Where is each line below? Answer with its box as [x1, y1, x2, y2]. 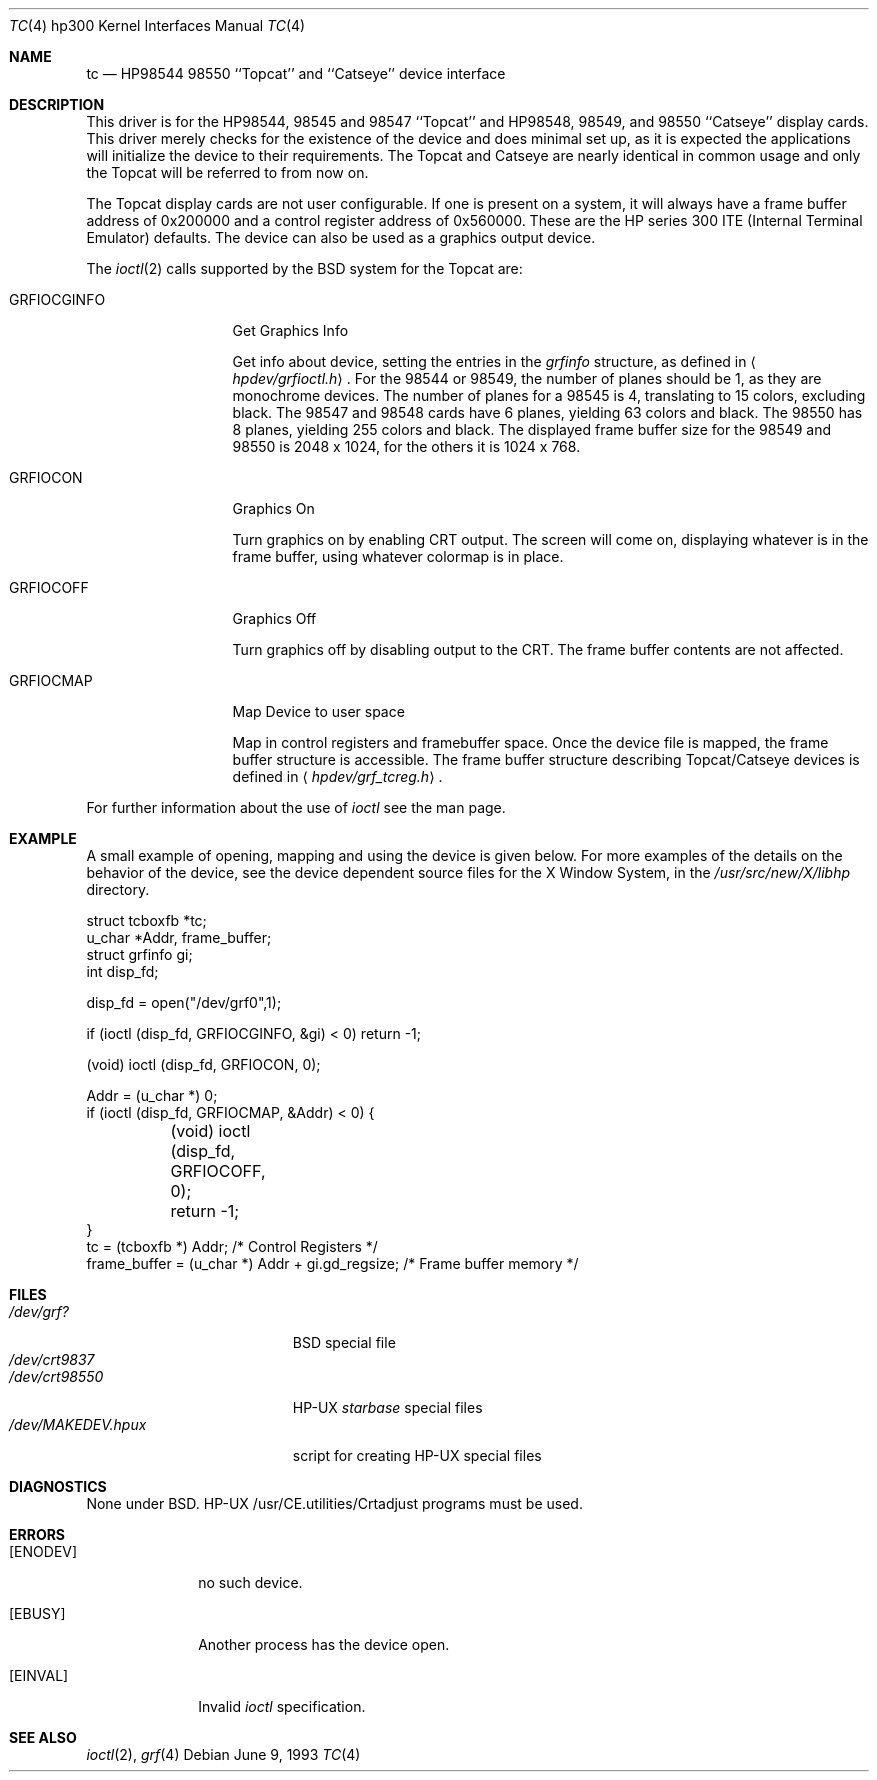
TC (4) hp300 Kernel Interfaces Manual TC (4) [9, 17, 306, 34]
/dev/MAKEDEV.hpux [9, 1416, 147, 1433]
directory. [86, 881, 150, 898]
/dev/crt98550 [9, 1368, 104, 1385]
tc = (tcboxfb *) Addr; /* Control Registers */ [86, 1238, 378, 1255]
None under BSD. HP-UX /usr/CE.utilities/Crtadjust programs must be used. [86, 1495, 583, 1512]
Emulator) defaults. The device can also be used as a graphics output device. [86, 229, 596, 246]
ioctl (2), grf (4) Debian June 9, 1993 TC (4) [86, 1746, 361, 1763]
